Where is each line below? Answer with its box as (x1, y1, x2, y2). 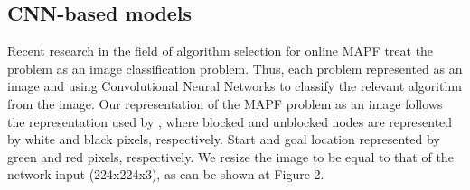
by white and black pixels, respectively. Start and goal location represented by (7, 130, 440, 149)
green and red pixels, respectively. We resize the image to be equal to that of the (7, 147, 454, 166)
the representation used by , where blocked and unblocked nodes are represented (7, 112, 453, 131)
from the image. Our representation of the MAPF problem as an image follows (7, 94, 443, 113)
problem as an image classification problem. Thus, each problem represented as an (7, 59, 463, 77)
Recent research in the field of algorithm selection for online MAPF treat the (7, 41, 434, 60)
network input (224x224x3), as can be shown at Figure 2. (7, 165, 324, 184)
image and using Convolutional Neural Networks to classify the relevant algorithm (7, 77, 462, 95)
